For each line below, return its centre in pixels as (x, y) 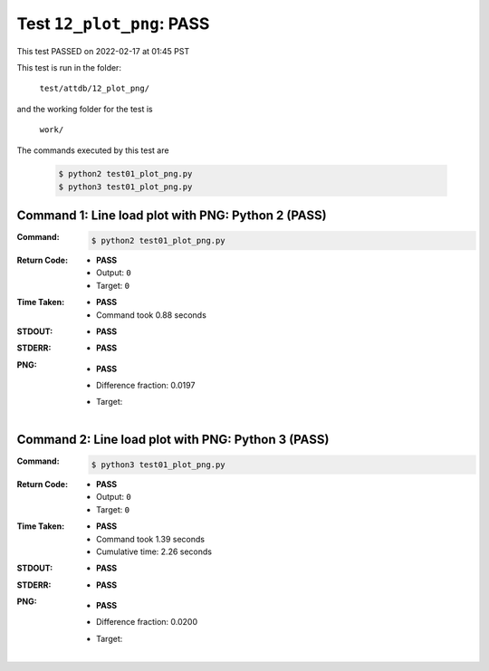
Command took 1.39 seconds (151, 539)
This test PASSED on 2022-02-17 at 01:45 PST (103, 51)
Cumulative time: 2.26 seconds (154, 551)
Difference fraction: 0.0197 (146, 386)
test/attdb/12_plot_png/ (94, 89)
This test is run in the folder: (69, 67)
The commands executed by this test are (93, 150)
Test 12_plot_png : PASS (113, 24)
